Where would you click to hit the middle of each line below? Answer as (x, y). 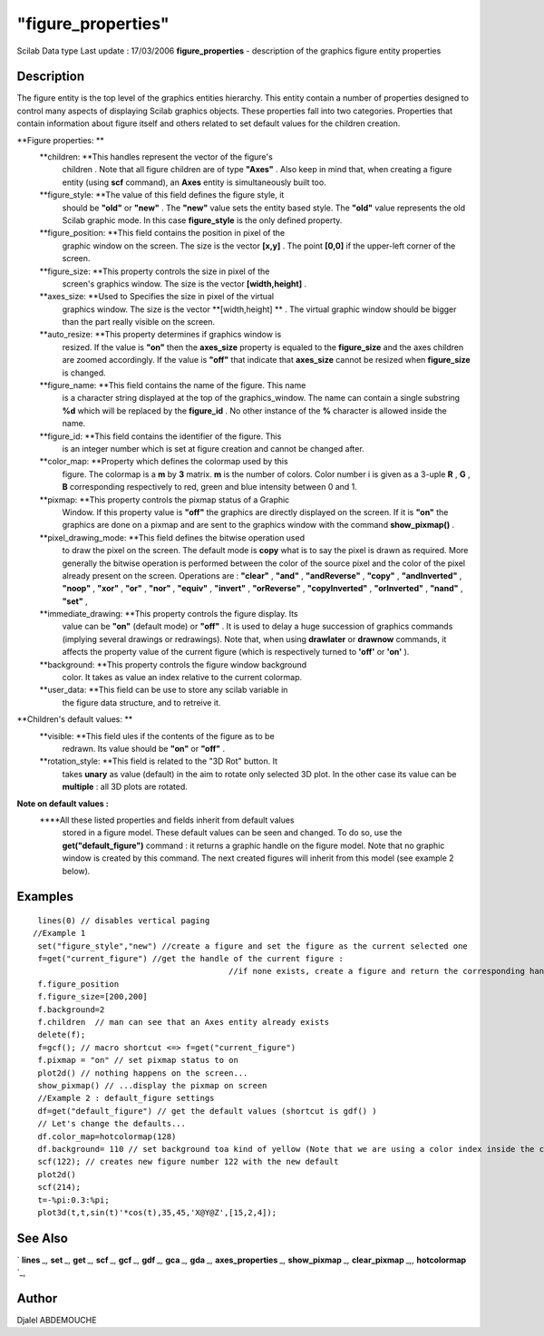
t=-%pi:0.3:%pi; (73, 1200)
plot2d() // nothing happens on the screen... (143, 1073)
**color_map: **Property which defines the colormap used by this (164, 462)
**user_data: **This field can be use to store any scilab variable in (164, 690)
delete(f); (62, 1035)
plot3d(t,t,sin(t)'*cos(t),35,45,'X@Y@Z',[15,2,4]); (157, 1212)
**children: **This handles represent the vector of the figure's (156, 157)
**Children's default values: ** (75, 719)
